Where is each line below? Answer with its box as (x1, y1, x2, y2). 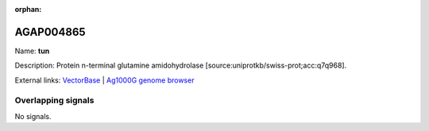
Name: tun (14, 46, 50, 56)
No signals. (14, 111, 52, 121)
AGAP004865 (14, 25, 87, 39)
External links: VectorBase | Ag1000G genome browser (14, 75, 195, 85)
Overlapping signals (14, 95, 95, 106)
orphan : (14, 5, 42, 13)
